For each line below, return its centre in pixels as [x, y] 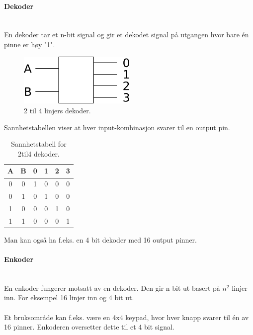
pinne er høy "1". [30, 44]
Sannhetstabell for [39, 144]
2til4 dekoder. [39, 153]
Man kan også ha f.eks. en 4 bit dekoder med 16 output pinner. [100, 239]
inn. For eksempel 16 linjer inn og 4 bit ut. [69, 297]
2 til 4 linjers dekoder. [57, 111]
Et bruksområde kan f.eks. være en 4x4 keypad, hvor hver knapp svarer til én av [126, 317]
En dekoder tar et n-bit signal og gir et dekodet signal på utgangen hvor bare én [126, 35]
